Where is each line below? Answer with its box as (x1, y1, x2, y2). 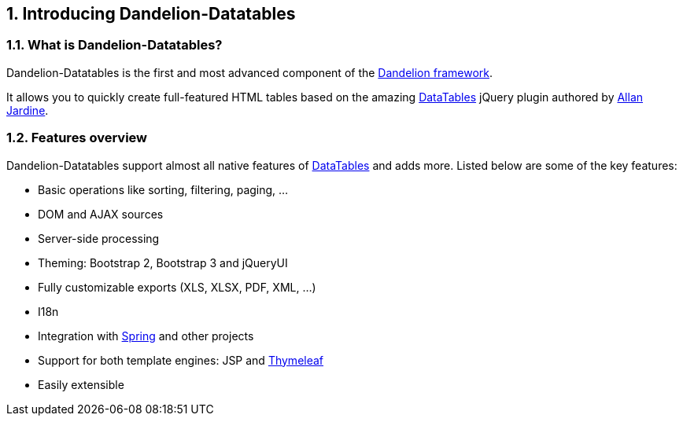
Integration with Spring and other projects (38, 328, 254, 343)
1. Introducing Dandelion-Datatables (6, 4, 296, 24)
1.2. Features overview (6, 130, 147, 146)
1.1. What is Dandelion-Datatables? (6, 37, 223, 53)
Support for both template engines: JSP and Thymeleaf (38, 353, 324, 367)
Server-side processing (38, 231, 160, 245)
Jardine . (6, 103, 49, 117)
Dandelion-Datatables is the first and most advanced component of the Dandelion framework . (6, 65, 493, 79)
